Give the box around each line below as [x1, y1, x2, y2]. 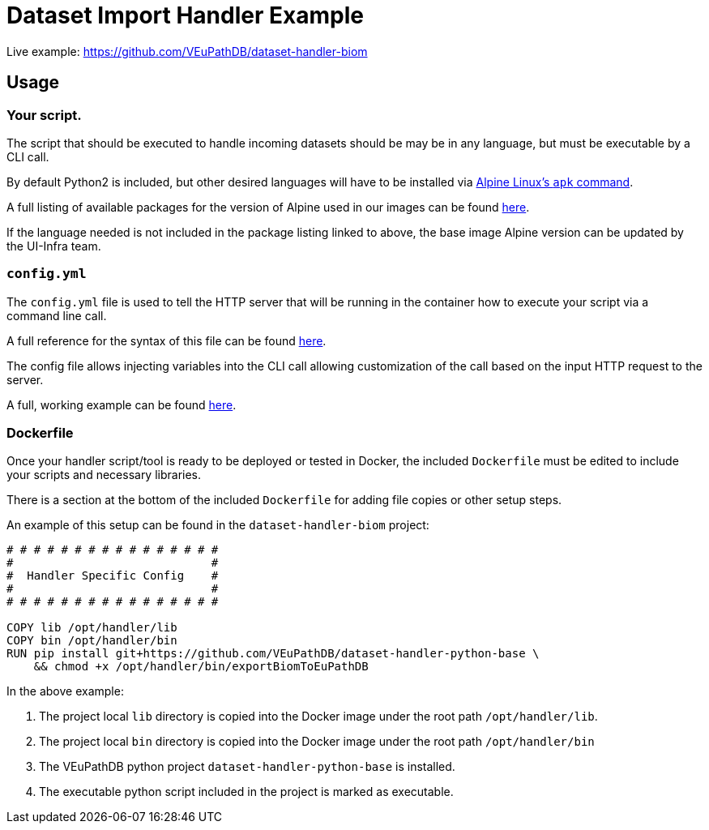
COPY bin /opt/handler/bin [6, 634, 177, 648]
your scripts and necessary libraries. [6, 468, 202, 482]
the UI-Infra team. [6, 238, 101, 253]
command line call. [6, 308, 107, 323]
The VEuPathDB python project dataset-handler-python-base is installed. [39, 759, 455, 774]
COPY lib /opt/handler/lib [6, 621, 177, 635]
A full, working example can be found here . [6, 397, 237, 412]
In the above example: [6, 684, 124, 699]
